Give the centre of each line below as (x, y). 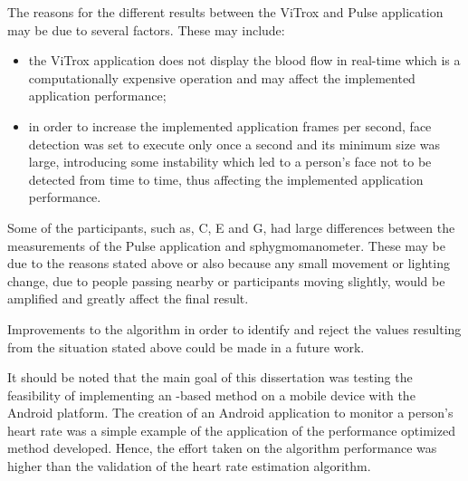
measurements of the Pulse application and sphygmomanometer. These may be (227, 245)
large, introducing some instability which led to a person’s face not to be (230, 162)
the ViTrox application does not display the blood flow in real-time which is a (244, 60)
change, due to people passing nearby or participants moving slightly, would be (226, 280)
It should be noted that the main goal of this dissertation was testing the (210, 377)
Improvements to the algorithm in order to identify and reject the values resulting (234, 328)
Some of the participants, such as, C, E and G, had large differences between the (231, 227)
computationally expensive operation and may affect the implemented (222, 77)
